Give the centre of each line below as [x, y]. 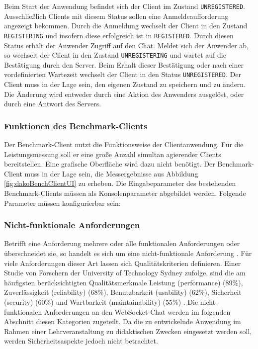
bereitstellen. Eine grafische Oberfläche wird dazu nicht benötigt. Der [110, 164]
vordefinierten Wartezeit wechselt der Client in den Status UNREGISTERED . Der [123, 74]
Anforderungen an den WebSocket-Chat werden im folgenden [137, 311]
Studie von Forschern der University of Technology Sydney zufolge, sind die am [125, 273]
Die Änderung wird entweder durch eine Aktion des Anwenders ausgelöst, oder [124, 94]
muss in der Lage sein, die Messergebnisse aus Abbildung [111, 173]
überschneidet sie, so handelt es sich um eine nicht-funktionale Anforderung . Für [128, 253]
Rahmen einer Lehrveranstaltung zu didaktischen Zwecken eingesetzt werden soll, [128, 331]
